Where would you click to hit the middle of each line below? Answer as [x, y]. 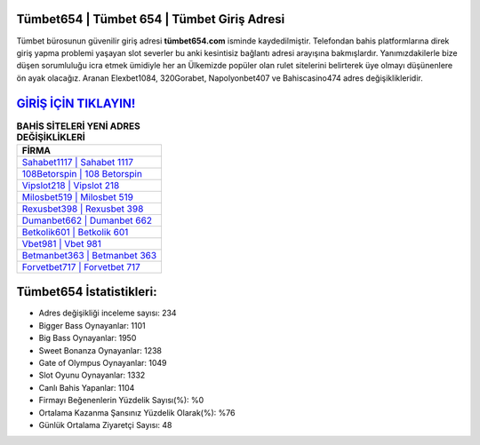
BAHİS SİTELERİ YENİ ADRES [79, 126]
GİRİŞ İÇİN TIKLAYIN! [76, 103]
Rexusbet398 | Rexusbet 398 [83, 209]
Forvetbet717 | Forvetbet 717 [81, 266]
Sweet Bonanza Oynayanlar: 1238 [100, 350]
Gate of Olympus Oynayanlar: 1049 [103, 363]
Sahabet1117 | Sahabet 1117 [77, 162]
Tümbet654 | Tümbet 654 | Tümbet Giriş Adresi [151, 19]
